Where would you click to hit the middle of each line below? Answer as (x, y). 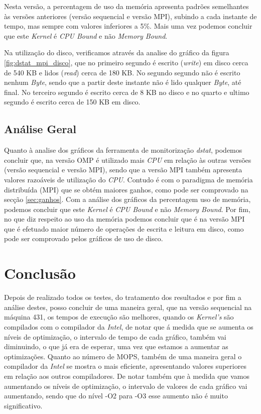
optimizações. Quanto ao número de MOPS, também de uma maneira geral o (123, 356)
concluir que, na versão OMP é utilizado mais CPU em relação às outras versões (128, 160)
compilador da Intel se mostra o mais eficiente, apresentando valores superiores (125, 366)
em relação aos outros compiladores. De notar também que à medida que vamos (127, 376)
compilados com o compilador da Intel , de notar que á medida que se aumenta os (129, 326)
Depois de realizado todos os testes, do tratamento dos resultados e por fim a (123, 297)
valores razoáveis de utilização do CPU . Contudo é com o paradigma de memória (128, 179)
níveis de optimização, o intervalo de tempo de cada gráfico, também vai (115, 336)
